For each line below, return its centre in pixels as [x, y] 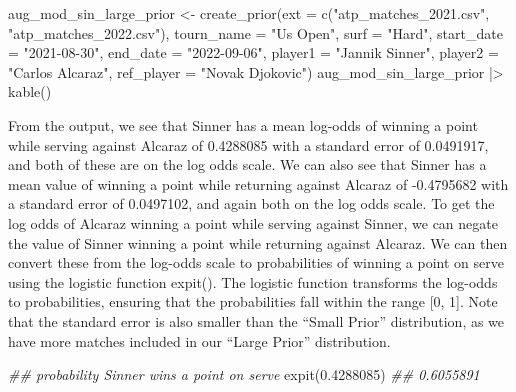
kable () [30, 91]
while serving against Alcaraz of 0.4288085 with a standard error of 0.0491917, [248, 144]
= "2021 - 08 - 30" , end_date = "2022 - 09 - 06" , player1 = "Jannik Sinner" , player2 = [253, 52]
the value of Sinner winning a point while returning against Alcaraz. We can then [258, 242]
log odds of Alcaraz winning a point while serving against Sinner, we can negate [253, 222]
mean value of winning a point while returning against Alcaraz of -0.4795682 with [258, 183]
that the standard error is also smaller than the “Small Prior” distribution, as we [256, 320]
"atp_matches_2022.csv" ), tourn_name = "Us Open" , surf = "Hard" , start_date [255, 32]
